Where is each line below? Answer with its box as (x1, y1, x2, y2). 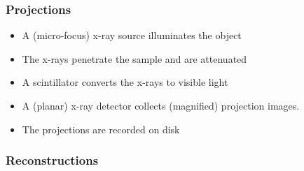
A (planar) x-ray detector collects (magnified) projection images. (22, 98, 300, 112)
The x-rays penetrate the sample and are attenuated (22, 51, 247, 66)
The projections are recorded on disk (22, 121, 180, 136)
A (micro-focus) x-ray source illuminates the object (22, 28, 242, 43)
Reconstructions (6, 151, 99, 169)
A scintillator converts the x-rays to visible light (22, 75, 228, 89)
